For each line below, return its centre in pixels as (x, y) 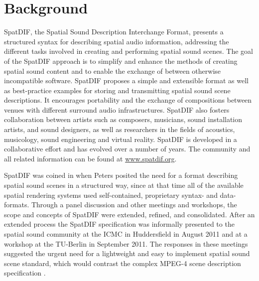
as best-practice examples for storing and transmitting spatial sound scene (117, 90)
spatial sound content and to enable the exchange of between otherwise (113, 70)
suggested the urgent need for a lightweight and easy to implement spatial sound (127, 253)
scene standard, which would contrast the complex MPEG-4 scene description (123, 263)
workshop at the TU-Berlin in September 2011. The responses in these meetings (126, 243)
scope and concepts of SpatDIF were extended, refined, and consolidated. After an (129, 214)
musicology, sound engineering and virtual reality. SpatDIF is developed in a (121, 139)
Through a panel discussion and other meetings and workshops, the (134, 205)
